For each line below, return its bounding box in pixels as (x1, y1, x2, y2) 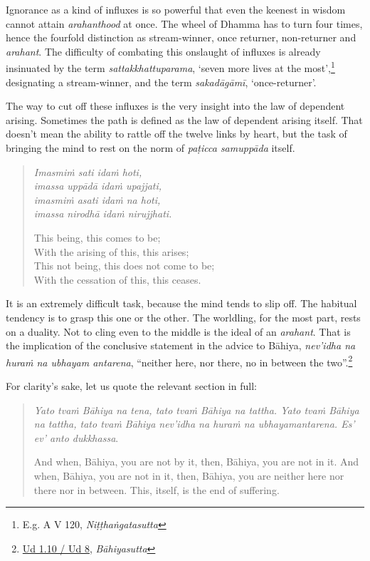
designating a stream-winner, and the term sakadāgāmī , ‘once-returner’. (6, 74, 317, 89)
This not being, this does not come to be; (33, 258, 215, 273)
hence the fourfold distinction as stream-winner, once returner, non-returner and (6, 30, 356, 45)
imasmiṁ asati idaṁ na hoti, (33, 192, 161, 207)
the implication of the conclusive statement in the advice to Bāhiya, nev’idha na (6, 338, 356, 353)
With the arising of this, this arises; (33, 244, 189, 259)
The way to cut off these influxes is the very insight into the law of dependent (6, 98, 345, 113)
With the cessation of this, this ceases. (33, 272, 201, 287)
